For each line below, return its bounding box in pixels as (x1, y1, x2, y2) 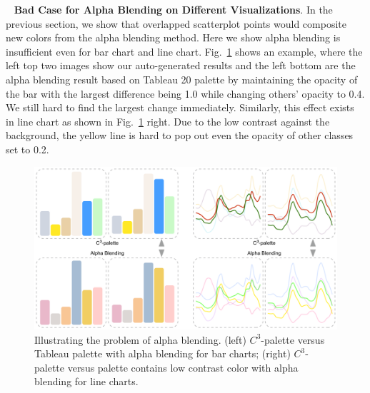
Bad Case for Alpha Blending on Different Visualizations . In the (14, 2, 333, 16)
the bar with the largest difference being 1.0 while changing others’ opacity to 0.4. (6, 86, 365, 101)
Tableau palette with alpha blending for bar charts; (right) (34, 346, 291, 361)
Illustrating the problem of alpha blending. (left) (34, 332, 246, 347)
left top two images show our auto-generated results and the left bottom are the (6, 58, 356, 73)
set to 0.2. (6, 141, 49, 156)
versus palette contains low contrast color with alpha (67, 359, 299, 374)
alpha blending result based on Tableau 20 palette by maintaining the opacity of (6, 71, 358, 86)
